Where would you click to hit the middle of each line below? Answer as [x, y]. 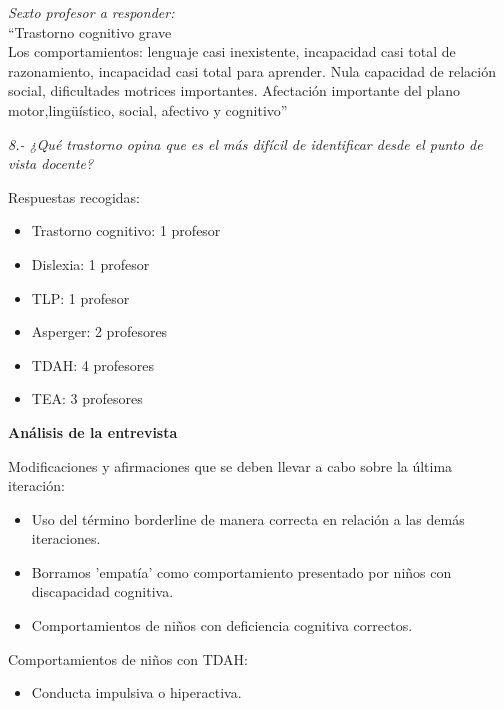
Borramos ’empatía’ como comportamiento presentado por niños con [241, 571]
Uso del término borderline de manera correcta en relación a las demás [248, 518]
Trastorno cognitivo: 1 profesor [126, 230]
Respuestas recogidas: [74, 196]
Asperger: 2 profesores [99, 331]
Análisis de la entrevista [93, 431]
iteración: [36, 485]
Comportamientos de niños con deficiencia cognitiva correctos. [222, 625]
